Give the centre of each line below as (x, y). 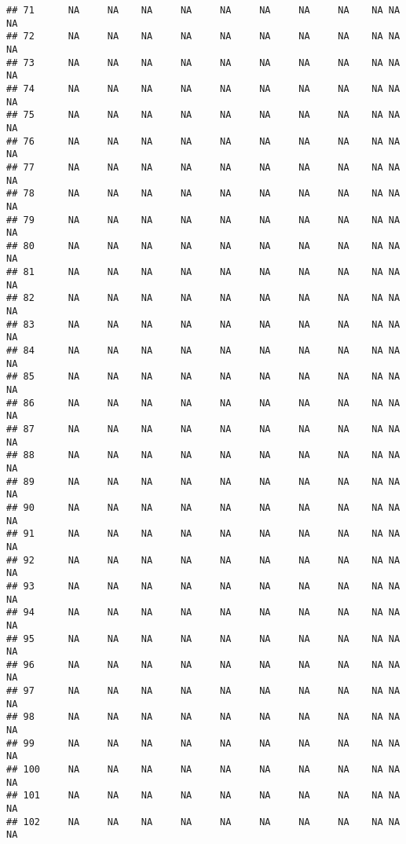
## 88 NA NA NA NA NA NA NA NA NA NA (203, 455)
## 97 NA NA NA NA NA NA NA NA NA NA (203, 691)
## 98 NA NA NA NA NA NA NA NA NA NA (203, 717)
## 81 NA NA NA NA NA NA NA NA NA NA (203, 272)
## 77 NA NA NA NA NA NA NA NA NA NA (203, 167)
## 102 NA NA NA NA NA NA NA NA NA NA (203, 822)
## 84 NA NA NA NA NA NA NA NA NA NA (203, 351)
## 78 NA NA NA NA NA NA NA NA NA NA (203, 194)
